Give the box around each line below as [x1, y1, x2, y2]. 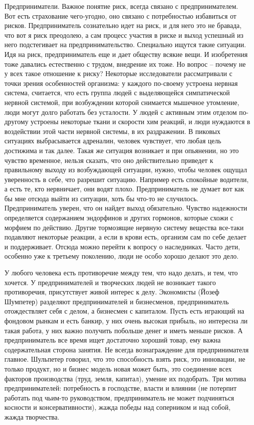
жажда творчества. [4, 411, 60, 422]
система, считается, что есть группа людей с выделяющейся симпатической [4, 87, 230, 98]
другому [4, 116, 28, 127]
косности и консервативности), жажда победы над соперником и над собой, [4, 402, 231, 412]
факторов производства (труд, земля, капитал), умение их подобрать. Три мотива [4, 373, 246, 383]
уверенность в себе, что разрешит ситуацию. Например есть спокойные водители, [4, 174, 249, 184]
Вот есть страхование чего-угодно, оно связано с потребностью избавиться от [4, 10, 236, 21]
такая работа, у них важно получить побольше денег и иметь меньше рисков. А [4, 325, 243, 335]
